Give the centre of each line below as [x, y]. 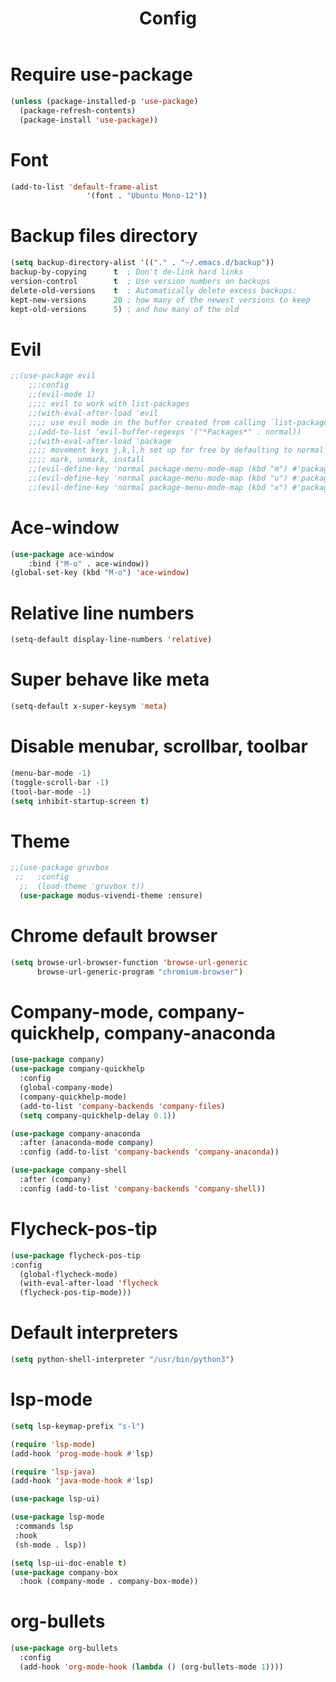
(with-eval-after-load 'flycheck [89, 1283]
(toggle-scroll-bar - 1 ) [60, 782]
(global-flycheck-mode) [68, 1274]
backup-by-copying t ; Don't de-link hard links [127, 272]
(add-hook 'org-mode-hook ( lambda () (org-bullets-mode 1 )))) [151, 1667]
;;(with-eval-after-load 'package [100, 441]
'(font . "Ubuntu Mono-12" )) [147, 196]
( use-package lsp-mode [57, 1517]
